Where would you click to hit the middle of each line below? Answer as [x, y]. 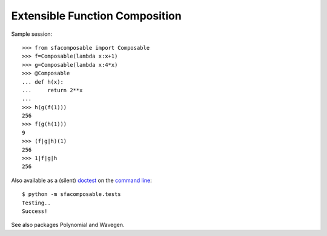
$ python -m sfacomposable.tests [71, 194]
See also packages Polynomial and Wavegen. [68, 225]
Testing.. [36, 203]
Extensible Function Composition [96, 16]
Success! [35, 211]
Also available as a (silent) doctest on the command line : [81, 180]
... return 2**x [52, 90]
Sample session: [32, 34]
